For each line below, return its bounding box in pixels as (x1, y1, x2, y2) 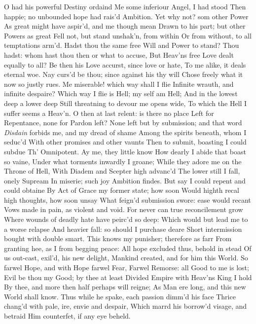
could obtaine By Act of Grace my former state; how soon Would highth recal (4, 185, 239, 195)
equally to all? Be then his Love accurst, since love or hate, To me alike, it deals (4, 59, 246, 70)
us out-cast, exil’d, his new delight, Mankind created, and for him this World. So (4, 252, 248, 263)
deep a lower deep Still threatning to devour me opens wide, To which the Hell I (4, 98, 247, 108)
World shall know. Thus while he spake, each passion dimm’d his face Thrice (4, 291, 236, 301)
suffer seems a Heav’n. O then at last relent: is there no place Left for (4, 108, 214, 118)
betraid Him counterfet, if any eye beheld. (4, 311, 131, 321)
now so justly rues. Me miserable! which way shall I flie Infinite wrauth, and (4, 78, 234, 89)
